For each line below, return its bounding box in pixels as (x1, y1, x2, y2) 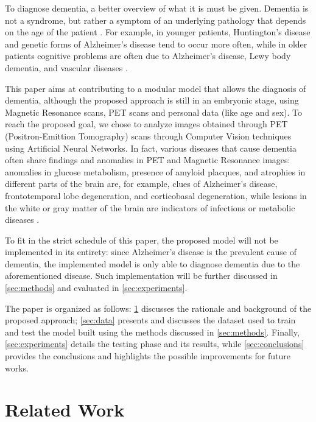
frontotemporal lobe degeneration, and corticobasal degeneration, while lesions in (5, 189, 307, 202)
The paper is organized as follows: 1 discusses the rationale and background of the (5, 301, 312, 314)
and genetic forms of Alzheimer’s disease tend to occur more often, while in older (5, 37, 307, 50)
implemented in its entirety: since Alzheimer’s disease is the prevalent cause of (5, 245, 297, 258)
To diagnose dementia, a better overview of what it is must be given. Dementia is (5, 2, 309, 14)
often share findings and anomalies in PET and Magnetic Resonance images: (5, 153, 290, 166)
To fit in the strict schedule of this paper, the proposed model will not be (5, 233, 278, 246)
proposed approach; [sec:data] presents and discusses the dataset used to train (5, 314, 296, 326)
